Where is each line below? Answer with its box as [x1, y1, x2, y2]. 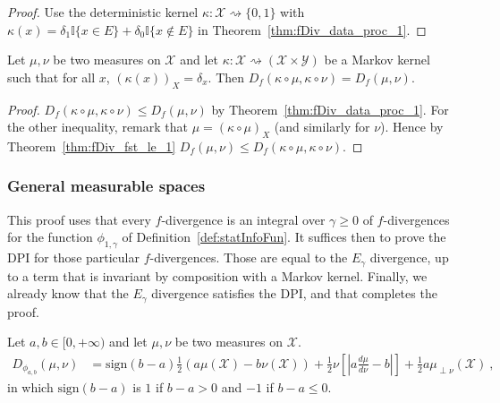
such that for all [7, 67, 96, 86]
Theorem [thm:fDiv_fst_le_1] [7, 136, 176, 155]
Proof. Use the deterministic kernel [7, 3, 199, 21]
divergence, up [369, 248, 449, 267]
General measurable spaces [7, 175, 206, 197]
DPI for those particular [7, 248, 140, 267]
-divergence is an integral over [161, 210, 326, 228]
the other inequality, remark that [7, 117, 188, 136]
